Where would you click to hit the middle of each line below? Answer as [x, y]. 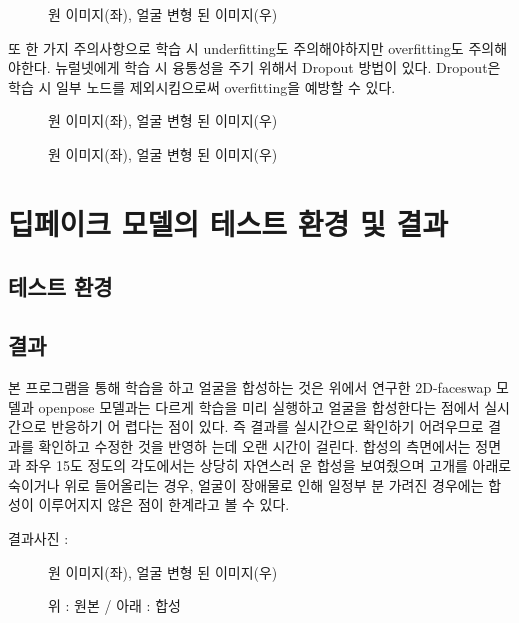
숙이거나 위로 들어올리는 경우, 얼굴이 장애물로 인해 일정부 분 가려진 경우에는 [246, 484]
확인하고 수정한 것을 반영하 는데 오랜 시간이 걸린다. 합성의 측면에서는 [254, 445]
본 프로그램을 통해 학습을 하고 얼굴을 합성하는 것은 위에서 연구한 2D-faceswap [250, 386]
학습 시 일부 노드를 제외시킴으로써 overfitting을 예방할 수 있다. [202, 86]
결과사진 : [38, 538]
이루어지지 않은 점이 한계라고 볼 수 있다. [164, 504]
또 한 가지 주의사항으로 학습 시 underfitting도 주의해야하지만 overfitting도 [236, 47]
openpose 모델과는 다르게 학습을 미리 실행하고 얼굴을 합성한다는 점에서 [259, 406]
